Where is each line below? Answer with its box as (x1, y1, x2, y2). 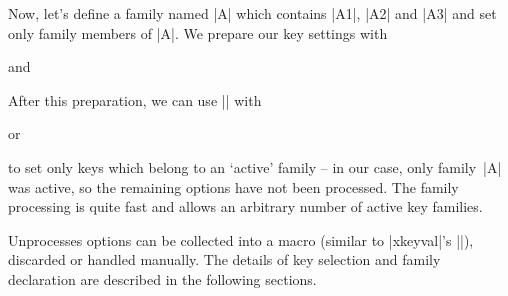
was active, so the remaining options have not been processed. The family (8, 176, 459, 197)
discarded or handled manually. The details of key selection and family (8, 249, 441, 270)
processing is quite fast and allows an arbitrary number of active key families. (8, 196, 483, 217)
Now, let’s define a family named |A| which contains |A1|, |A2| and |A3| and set (8, 3, 497, 23)
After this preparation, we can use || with (8, 89, 262, 110)
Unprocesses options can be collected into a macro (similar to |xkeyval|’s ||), (8, 229, 474, 250)
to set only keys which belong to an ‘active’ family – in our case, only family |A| (8, 156, 502, 177)
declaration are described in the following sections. (8, 268, 317, 289)
